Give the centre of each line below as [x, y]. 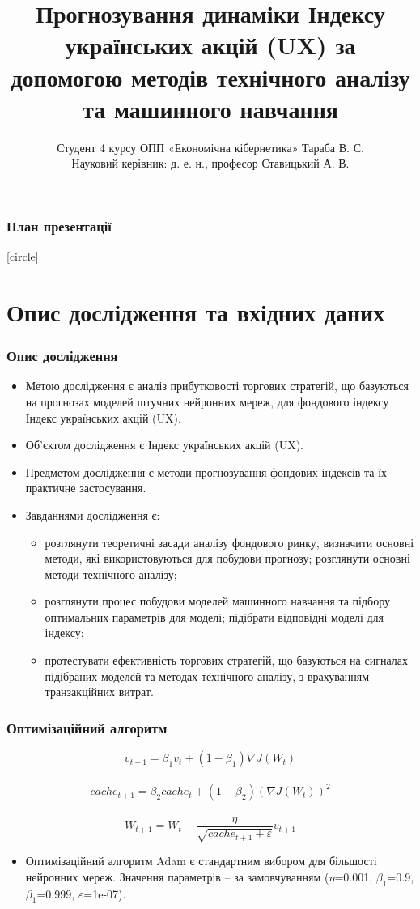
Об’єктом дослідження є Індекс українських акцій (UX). [165, 445]
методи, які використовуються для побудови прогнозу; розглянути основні [227, 558]
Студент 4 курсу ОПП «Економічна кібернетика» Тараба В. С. [210, 147]
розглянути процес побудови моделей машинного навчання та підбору [218, 601]
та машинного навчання [210, 108]
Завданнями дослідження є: [93, 514]
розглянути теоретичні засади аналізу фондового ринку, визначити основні [229, 542]
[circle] [23, 256]
